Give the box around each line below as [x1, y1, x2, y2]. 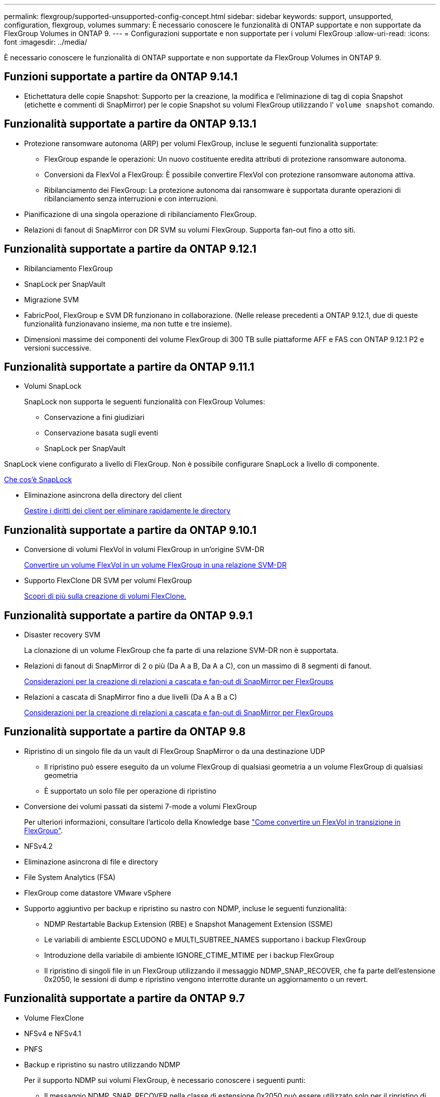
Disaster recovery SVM [24, 630, 100, 639]
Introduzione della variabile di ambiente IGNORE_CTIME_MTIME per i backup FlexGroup [44, 950, 335, 959]
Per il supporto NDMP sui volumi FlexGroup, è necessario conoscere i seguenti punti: [24, 1075, 306, 1084]
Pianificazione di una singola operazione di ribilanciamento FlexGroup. [24, 209, 257, 218]
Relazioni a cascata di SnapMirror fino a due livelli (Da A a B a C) [24, 693, 237, 702]
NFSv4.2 [24, 841, 53, 850]
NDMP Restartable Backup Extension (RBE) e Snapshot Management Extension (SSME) [44, 919, 333, 928]
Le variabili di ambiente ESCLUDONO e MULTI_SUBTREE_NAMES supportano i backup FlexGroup [44, 935, 366, 944]
